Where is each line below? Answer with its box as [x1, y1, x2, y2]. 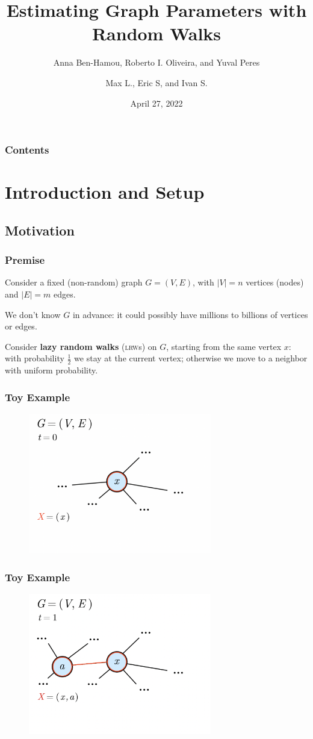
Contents [5, 142, 49, 157]
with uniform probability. [5, 364, 98, 376]
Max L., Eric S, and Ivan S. [105, 76, 208, 89]
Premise [5, 252, 45, 267]
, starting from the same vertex [166, 340, 282, 352]
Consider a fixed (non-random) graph [5, 276, 143, 288]
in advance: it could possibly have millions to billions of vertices [72, 308, 308, 320]
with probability [5, 352, 64, 364]
